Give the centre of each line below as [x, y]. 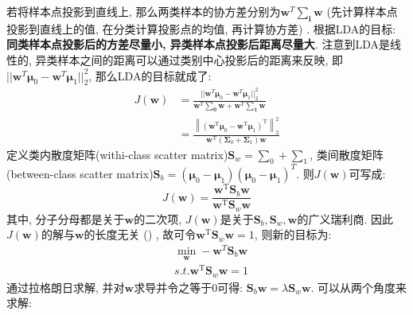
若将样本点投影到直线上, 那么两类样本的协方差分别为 [144, 11]
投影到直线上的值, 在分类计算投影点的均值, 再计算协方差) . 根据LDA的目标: [201, 28]
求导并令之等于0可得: [189, 287]
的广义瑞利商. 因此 [345, 218]
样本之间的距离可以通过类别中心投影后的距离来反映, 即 [201, 59]
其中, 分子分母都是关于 [66, 218]
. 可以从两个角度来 [359, 287]
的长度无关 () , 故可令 [140, 234]
